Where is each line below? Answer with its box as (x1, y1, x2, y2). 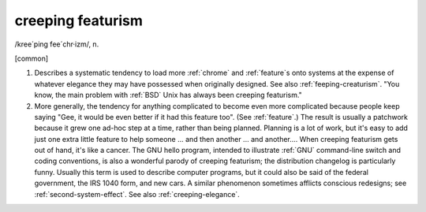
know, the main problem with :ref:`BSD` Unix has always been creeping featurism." (34, 91, 303, 100)
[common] (14, 54, 49, 63)
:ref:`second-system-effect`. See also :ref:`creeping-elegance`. (34, 189, 240, 199)
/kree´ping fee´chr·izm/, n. (14, 39, 99, 49)
